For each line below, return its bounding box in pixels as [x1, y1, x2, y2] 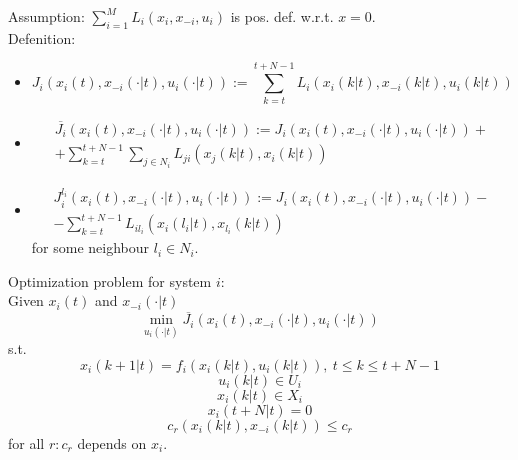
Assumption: [8, 6, 85, 26]
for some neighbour [31, 237, 150, 258]
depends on [77, 432, 147, 453]
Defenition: [8, 27, 76, 48]
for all [8, 432, 45, 453]
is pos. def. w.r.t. [230, 6, 334, 26]
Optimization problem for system [8, 270, 212, 291]
